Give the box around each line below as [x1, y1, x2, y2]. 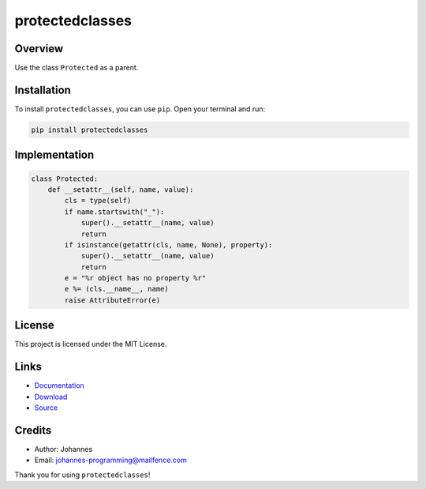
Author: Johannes [34, 444, 93, 453]
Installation [14, 83, 71, 96]
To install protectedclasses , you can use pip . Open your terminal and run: [14, 103, 266, 114]
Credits [14, 423, 52, 437]
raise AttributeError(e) [64, 295, 161, 304]
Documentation [34, 381, 84, 390]
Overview [14, 42, 64, 55]
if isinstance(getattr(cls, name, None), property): [64, 240, 273, 249]
